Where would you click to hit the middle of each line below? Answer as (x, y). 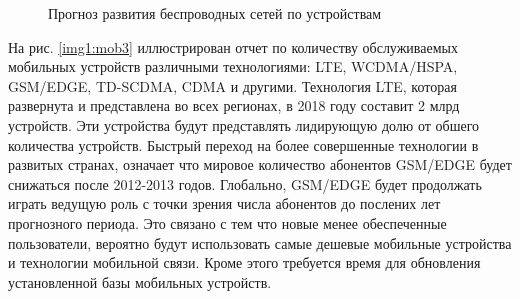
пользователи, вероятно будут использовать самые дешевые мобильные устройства (260, 242)
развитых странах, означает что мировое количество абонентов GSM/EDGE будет (260, 164)
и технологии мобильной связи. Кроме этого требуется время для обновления (244, 262)
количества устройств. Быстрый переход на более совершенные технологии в (243, 144)
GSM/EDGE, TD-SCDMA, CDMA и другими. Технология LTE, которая (232, 85)
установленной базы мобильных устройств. (140, 281)
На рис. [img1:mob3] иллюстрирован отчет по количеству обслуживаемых (233, 46)
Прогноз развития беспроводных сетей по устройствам (215, 13)
